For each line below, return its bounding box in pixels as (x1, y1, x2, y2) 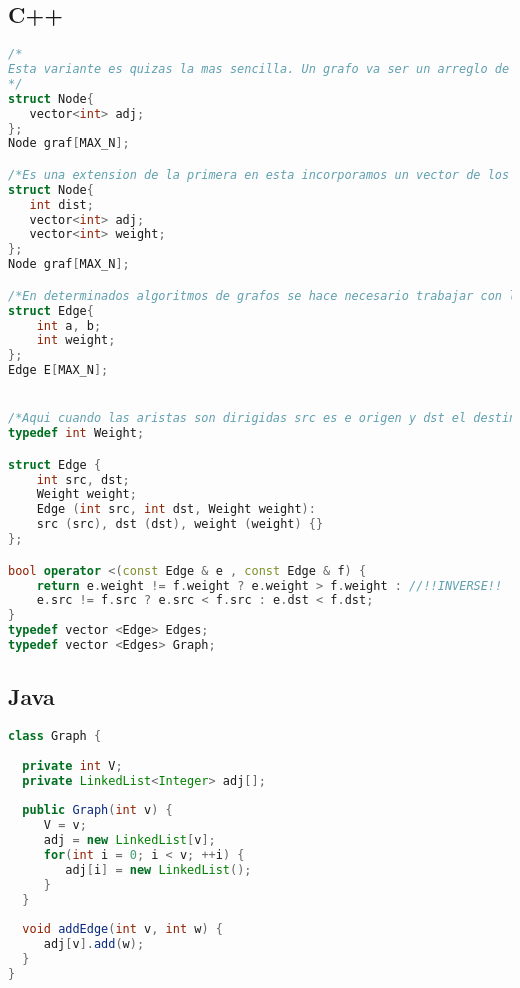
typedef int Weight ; (8, 426, 145, 441)
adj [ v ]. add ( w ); (43, 937, 145, 952)
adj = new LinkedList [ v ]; (43, 833, 216, 848)
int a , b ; (36, 318, 102, 333)
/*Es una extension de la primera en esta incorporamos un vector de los (8, 167, 510, 182)
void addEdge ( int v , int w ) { (22, 922, 223, 937)
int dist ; (29, 197, 94, 212)
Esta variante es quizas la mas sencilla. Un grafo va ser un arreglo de (8, 62, 510, 77)
